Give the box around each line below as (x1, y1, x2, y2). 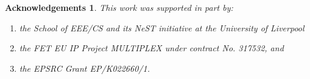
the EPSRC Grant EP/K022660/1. (19, 62, 150, 74)
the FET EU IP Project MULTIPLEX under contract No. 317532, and (19, 42, 284, 54)
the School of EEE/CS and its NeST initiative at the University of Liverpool (19, 21, 305, 34)
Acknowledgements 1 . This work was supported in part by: (5, 1, 233, 13)
